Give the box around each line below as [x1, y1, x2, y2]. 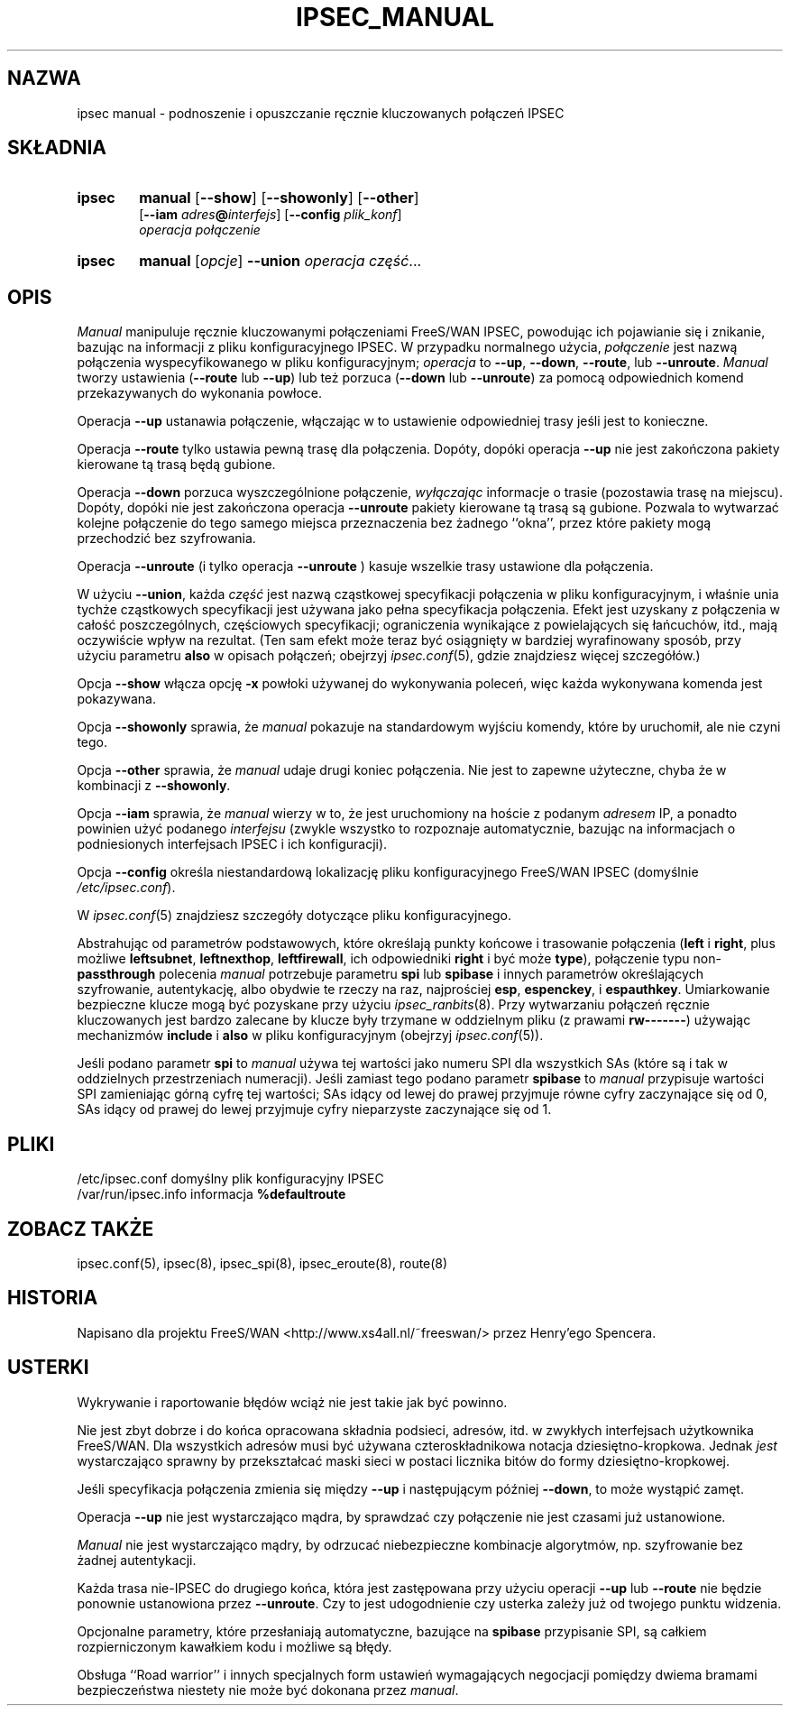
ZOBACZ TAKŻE [7, 1217, 154, 1240]
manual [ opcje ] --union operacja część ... [139, 252, 422, 271]
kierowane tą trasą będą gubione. [77, 456, 276, 473]
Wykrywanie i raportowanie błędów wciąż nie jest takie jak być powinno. [77, 1394, 508, 1410]
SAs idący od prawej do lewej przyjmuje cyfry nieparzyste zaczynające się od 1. [77, 1101, 552, 1118]
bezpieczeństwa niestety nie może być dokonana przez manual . [77, 1681, 459, 1698]
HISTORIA [7, 1286, 98, 1310]
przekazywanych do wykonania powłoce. [77, 385, 323, 401]
